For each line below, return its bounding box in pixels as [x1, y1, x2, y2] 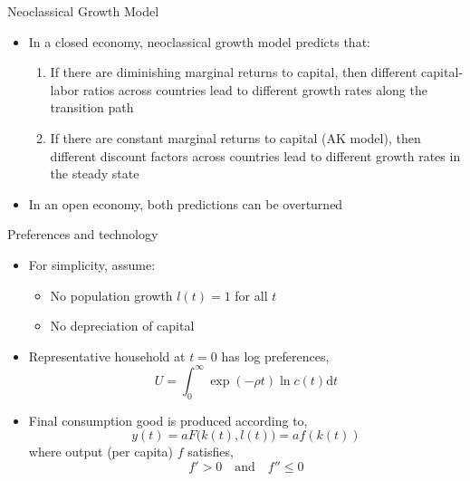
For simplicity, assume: [28, 255, 156, 274]
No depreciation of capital [50, 316, 195, 335]
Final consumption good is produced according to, [28, 410, 308, 429]
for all [235, 285, 268, 304]
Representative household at [28, 346, 186, 365]
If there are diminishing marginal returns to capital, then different [50, 63, 417, 82]
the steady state [50, 164, 139, 183]
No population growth [50, 285, 173, 304]
